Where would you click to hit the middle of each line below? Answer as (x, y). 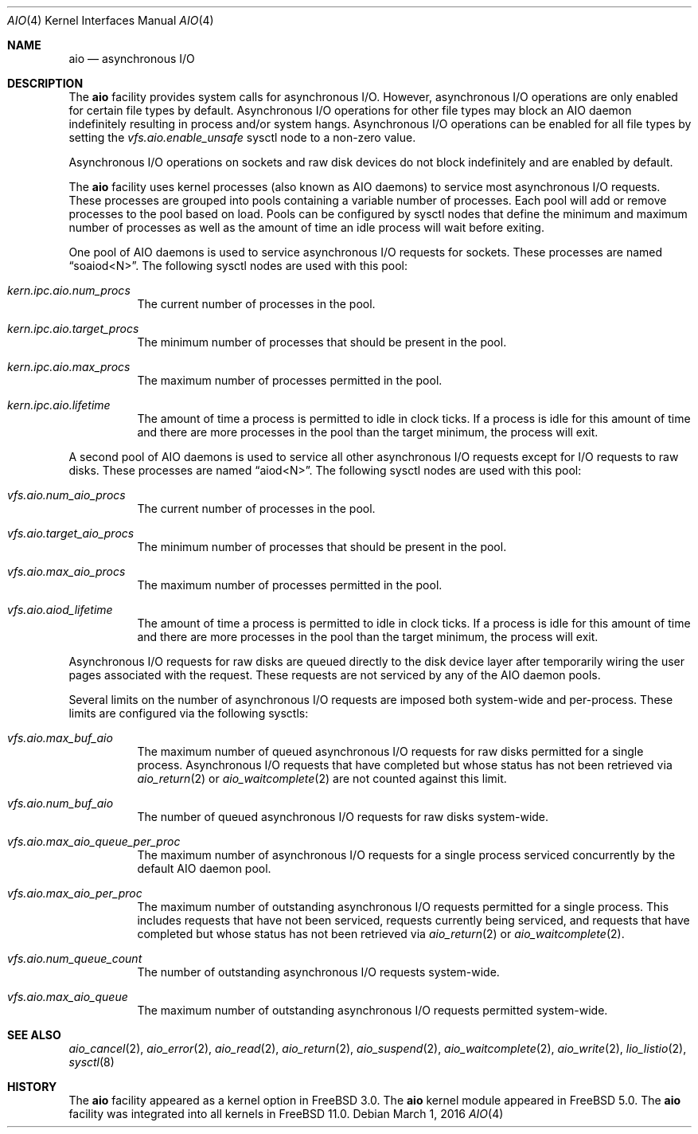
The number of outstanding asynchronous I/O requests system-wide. (318, 972)
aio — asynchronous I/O (132, 59)
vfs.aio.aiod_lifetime (60, 610)
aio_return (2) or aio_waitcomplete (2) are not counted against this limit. (322, 778)
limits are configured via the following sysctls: (189, 713)
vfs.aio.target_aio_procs (71, 533)
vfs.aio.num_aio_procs (66, 495)
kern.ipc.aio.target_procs (73, 328)
